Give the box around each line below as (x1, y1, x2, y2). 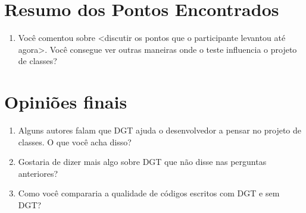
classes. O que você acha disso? (18, 135, 132, 148)
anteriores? (18, 167, 58, 179)
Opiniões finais (4, 90, 127, 114)
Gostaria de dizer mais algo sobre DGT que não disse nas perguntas (18, 155, 267, 168)
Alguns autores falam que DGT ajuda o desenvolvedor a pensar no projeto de (18, 124, 302, 136)
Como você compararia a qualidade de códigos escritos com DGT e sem (18, 187, 280, 199)
